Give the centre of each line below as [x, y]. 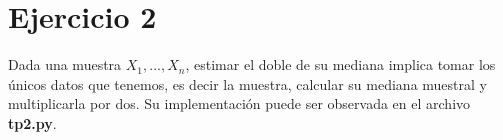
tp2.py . [32, 122]
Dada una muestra [65, 64]
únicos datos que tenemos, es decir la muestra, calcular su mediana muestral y [247, 83]
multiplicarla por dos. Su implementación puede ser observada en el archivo [239, 103]
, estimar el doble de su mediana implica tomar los [340, 64]
